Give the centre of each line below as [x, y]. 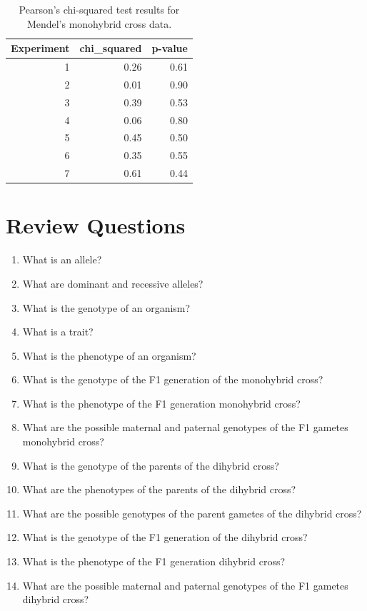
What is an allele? [62, 259]
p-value [170, 48]
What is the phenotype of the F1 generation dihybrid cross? [154, 561]
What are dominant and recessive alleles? [113, 283]
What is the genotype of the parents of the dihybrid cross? [151, 465]
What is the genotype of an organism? [106, 307]
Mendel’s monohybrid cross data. [99, 23]
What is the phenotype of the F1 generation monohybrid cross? [161, 403]
